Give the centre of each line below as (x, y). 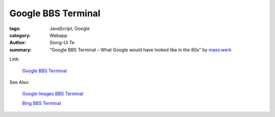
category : (20, 35)
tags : (15, 28)
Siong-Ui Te (62, 43)
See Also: (20, 82)
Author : (18, 43)
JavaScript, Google (70, 28)
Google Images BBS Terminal (53, 94)
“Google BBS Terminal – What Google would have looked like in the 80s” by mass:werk (141, 50)
